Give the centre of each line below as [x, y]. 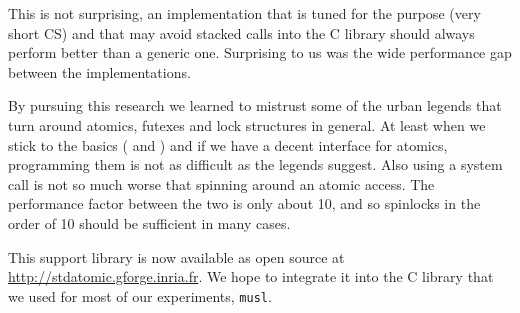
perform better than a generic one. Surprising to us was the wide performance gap [260, 52]
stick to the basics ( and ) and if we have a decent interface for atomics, [228, 144]
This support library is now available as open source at [176, 256]
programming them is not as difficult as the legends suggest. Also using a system [255, 164]
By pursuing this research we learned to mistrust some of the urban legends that [255, 105]
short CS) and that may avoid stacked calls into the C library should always [241, 32]
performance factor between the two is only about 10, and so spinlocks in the [244, 203]
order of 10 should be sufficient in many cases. [149, 222]
